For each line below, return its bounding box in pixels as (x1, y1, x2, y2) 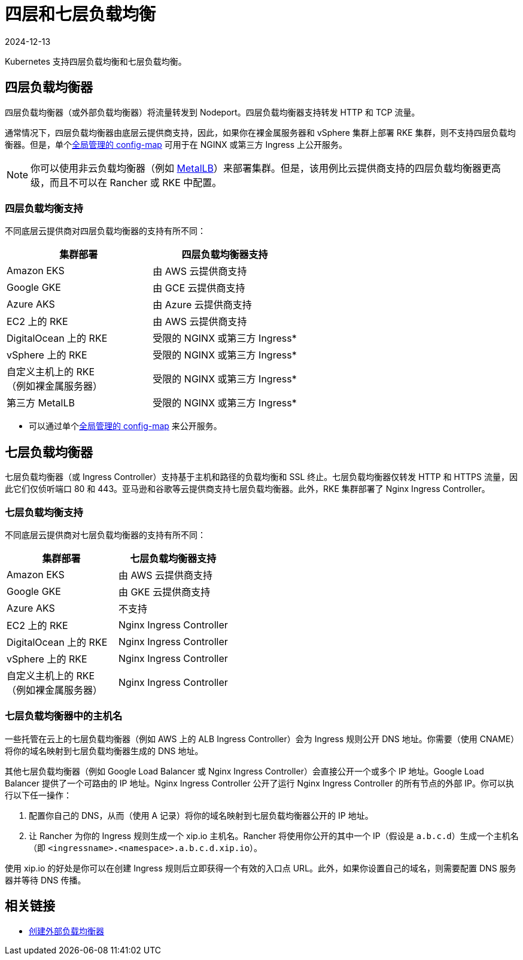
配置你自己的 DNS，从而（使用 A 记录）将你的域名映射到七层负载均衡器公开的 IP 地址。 (29, 810, 373, 821)
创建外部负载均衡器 (29, 925, 104, 936)
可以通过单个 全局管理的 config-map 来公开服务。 (29, 421, 222, 432)
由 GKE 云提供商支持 (118, 585, 211, 598)
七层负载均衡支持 (5, 506, 83, 518)
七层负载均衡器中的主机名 (5, 710, 123, 722)
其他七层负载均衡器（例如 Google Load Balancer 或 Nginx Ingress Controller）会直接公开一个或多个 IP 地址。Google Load (5, 765, 484, 776)
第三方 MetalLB (7, 397, 75, 409)
